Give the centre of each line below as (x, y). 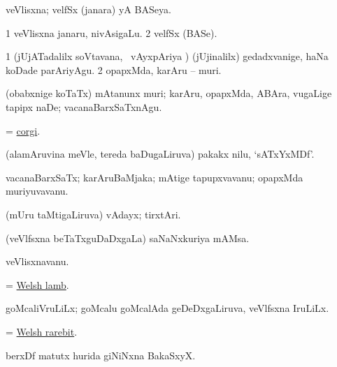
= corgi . (23, 130)
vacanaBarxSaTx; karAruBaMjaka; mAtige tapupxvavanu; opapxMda (155, 177)
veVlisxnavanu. (37, 261)
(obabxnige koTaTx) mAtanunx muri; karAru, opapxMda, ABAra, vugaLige (169, 93)
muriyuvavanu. (37, 191)
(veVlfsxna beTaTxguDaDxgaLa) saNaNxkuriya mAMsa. (128, 238)
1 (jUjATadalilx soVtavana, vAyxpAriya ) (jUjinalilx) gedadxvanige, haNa (167, 56)
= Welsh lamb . (37, 284)
